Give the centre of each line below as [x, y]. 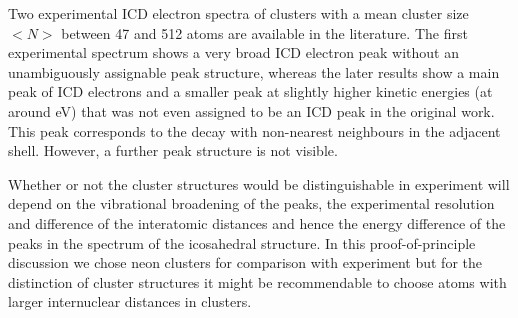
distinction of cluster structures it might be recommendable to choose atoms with [257, 281]
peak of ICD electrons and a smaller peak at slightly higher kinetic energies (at [250, 91]
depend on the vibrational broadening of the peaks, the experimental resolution [251, 203]
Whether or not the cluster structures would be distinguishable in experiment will [259, 183]
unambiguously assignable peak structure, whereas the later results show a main [254, 71]
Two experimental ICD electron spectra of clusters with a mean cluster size [238, 13]
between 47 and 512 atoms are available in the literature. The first [264, 32]
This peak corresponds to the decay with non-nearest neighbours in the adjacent [254, 130]
